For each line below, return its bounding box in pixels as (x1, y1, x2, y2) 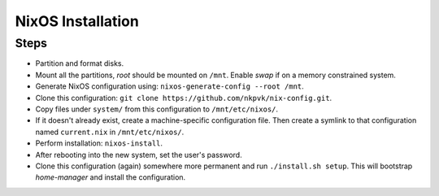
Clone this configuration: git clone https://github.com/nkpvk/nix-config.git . (35, 93, 333, 102)
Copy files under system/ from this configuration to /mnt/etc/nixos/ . (35, 104, 279, 114)
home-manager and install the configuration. (35, 172, 186, 182)
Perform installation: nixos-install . (35, 138, 163, 148)
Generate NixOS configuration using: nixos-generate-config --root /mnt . (35, 81, 304, 91)
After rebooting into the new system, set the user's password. (35, 150, 243, 159)
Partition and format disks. (35, 59, 124, 68)
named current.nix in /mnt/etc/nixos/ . (35, 127, 185, 137)
